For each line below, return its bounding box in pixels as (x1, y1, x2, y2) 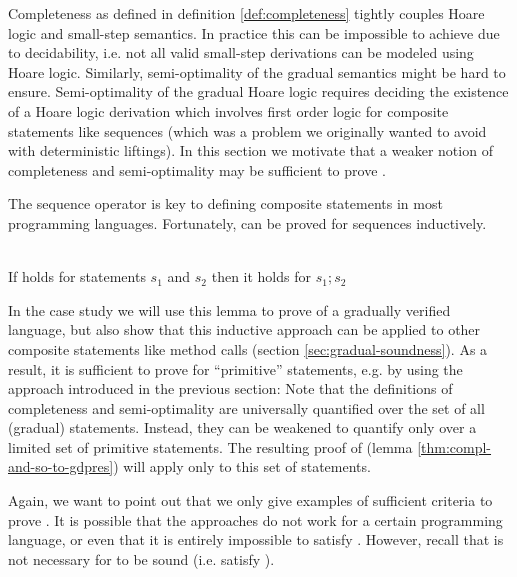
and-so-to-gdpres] (8, 456, 114, 477)
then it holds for (211, 266, 311, 287)
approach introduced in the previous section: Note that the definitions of (8, 378, 453, 399)
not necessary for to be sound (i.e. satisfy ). (8, 548, 275, 569)
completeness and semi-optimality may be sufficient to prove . (8, 159, 386, 180)
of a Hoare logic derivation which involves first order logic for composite (8, 100, 449, 121)
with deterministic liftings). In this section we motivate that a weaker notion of (8, 140, 493, 161)
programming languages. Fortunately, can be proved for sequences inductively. (8, 212, 487, 233)
